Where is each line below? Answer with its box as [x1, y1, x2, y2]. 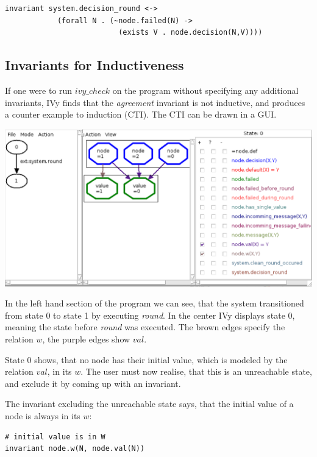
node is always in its [5, 409, 80, 422]
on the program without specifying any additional [112, 83, 299, 96]
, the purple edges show [42, 333, 130, 345]
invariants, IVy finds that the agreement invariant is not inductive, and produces [5, 96, 305, 108]
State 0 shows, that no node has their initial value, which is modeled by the [5, 353, 288, 366]
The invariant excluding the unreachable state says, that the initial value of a [5, 397, 294, 410]
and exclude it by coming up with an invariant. [5, 377, 181, 389]
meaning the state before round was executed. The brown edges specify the [5, 321, 285, 333]
